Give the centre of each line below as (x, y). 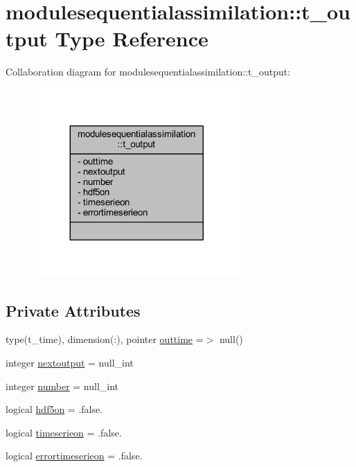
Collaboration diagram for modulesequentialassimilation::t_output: (148, 72)
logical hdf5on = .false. (54, 409)
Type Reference (132, 38)
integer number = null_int (62, 386)
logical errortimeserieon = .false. (74, 456)
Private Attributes (73, 310)
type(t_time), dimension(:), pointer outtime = (105, 339)
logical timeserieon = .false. (64, 432)
